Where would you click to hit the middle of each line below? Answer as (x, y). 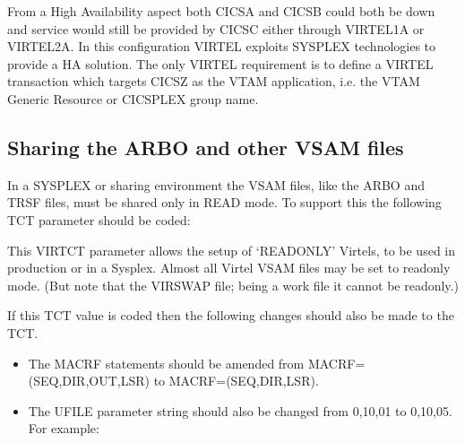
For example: (64, 428)
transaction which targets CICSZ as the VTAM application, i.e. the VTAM (214, 81)
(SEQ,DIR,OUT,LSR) (89, 381)
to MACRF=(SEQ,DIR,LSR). (236, 381)
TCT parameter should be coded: (99, 219)
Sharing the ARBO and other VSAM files (206, 147)
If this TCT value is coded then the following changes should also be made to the (231, 315)
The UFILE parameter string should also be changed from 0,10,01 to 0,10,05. (240, 410)
